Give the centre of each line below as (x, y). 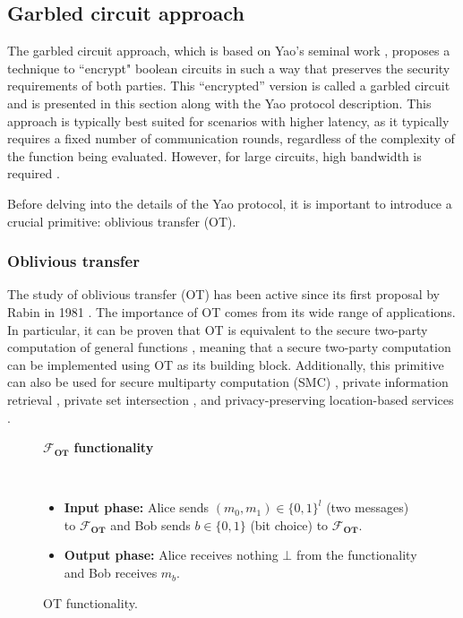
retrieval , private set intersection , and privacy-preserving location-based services (231, 399)
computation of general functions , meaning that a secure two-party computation (229, 347)
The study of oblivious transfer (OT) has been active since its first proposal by (223, 294)
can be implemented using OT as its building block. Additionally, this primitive (226, 364)
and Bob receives (111, 573)
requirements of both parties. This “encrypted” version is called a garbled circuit (229, 86)
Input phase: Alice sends (137, 507)
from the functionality (356, 555)
